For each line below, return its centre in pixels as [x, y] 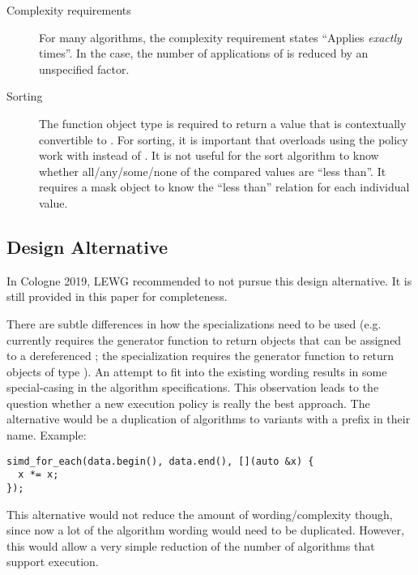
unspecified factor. [84, 69]
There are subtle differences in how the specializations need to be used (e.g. [194, 323]
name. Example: [47, 435]
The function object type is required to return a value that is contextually [223, 123]
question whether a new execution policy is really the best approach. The [188, 403]
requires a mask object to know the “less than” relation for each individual [224, 187]
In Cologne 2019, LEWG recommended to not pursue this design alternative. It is [209, 280]
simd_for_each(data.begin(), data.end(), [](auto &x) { [160, 461]
